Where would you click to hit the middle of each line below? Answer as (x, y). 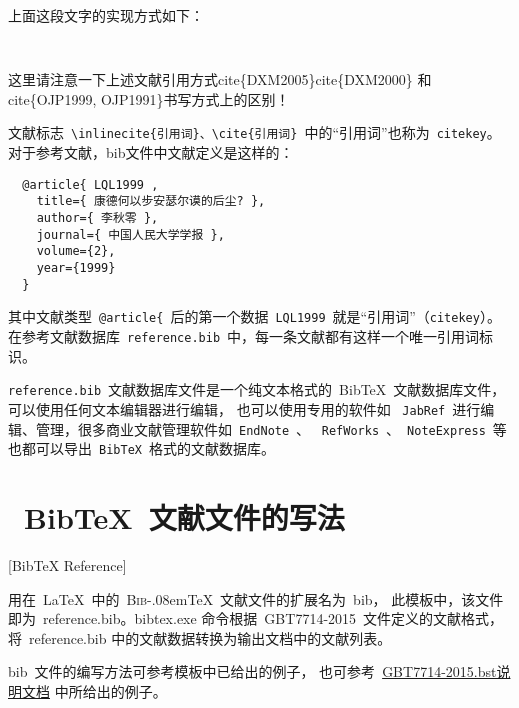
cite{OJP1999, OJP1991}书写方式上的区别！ (149, 98)
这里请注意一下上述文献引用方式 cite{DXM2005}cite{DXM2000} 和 (220, 79)
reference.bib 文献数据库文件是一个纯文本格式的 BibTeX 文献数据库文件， (257, 389)
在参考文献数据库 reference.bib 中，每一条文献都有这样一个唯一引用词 (244, 335)
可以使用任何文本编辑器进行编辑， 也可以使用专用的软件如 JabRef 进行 (244, 408)
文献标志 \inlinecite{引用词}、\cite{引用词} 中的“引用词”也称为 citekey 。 (254, 132)
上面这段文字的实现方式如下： (106, 15)
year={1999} (76, 267)
